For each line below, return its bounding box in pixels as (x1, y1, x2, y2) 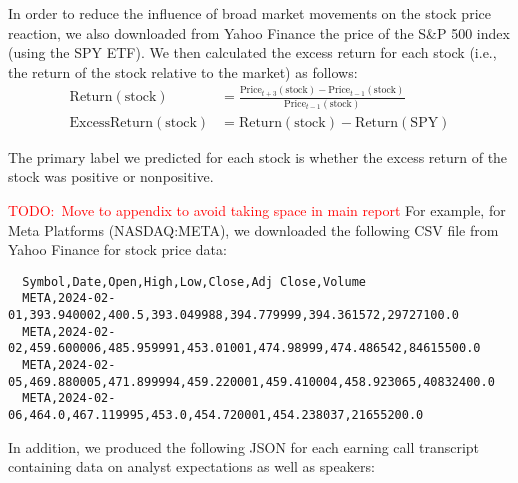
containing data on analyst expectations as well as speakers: (8, 456, 375, 477)
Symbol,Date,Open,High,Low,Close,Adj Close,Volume (22, 274, 366, 289)
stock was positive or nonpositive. (8, 166, 214, 187)
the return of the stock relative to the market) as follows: (8, 61, 358, 82)
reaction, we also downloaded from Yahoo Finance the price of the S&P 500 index (8, 22, 510, 43)
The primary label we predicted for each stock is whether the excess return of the (8, 146, 508, 167)
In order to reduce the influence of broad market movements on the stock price (8, 3, 491, 23)
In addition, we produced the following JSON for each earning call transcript (8, 436, 480, 457)
